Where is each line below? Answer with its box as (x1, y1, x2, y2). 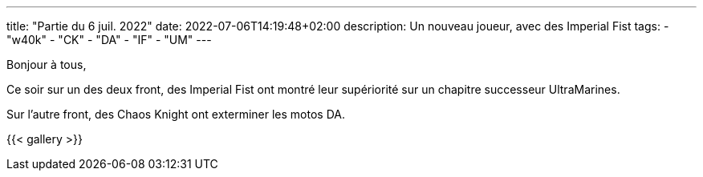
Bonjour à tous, (6, 58, 87, 71)
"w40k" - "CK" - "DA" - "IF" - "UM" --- (6, 33, 212, 46)
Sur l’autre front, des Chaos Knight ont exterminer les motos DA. (6, 107, 345, 121)
